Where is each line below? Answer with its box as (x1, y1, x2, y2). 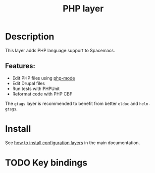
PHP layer (62, 3, 104, 14)
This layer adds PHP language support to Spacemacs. (5, 47, 115, 53)
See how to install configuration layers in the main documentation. (5, 140, 140, 146)
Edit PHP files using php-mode (12, 75, 75, 81)
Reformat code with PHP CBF (12, 90, 73, 97)
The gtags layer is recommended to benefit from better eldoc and (5, 100, 139, 106)
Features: (5, 62, 36, 70)
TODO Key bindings (5, 157, 88, 168)
